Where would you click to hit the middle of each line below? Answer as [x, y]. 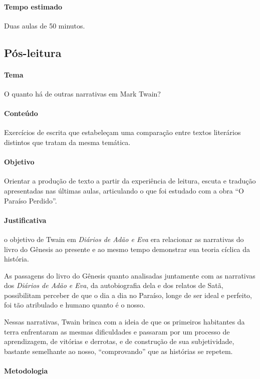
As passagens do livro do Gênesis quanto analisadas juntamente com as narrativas [130, 275]
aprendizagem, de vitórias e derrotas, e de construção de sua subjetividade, [119, 341]
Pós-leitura [33, 52]
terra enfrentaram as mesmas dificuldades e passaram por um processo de [117, 331]
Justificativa [25, 220]
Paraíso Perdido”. [31, 200]
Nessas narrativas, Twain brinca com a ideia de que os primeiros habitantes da [124, 322]
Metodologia [26, 371]
